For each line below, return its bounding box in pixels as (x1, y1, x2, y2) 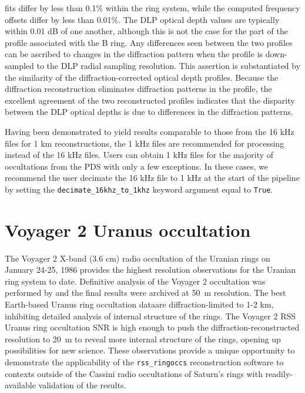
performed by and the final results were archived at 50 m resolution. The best (5, 286, 286, 299)
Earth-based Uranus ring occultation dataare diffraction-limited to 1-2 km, (5, 298, 274, 311)
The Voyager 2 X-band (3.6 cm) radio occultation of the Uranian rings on (5, 252, 270, 264)
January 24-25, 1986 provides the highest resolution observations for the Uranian (5, 263, 296, 276)
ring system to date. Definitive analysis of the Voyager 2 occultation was (5, 275, 266, 287)
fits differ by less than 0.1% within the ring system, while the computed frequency (5, 2, 300, 14)
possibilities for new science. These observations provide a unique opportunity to (5, 344, 295, 356)
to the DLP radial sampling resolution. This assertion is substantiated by (36, 59, 301, 71)
